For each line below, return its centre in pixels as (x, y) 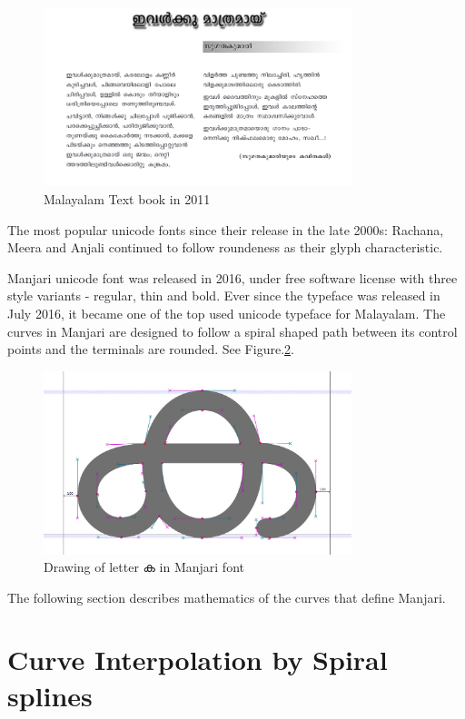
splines (50, 695)
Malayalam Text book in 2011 (127, 199)
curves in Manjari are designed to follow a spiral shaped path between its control (232, 331)
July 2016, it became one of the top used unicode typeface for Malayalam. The (227, 314)
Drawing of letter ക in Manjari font (144, 567)
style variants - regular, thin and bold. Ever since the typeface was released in (224, 295)
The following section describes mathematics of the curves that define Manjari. (227, 597)
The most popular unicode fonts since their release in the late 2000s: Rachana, (226, 229)
